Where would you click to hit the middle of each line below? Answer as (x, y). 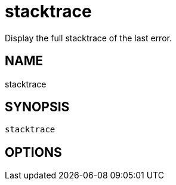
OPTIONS (33, 152)
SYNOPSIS (37, 107)
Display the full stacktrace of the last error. (88, 38)
